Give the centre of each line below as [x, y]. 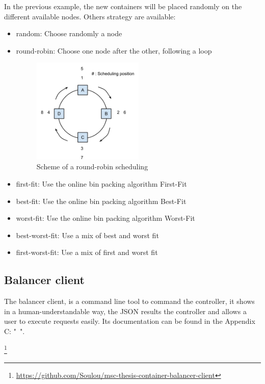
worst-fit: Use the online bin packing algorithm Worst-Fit [105, 218]
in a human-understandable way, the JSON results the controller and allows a [125, 311]
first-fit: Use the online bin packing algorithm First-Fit [101, 183]
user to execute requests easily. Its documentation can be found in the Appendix [130, 321]
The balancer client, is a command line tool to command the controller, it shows [129, 301]
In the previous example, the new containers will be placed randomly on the [123, 6]
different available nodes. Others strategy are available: [90, 16]
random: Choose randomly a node [69, 33]
